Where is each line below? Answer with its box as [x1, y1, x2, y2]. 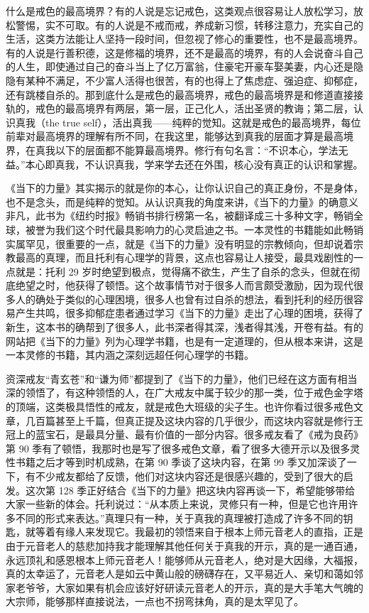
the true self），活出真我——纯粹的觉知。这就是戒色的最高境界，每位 [45, 114, 361, 129]
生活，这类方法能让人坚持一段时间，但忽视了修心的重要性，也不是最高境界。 [6, 31, 363, 46]
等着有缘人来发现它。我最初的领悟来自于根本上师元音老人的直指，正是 [35, 524, 363, 539]
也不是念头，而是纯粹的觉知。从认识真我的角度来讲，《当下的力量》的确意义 [6, 194, 358, 209]
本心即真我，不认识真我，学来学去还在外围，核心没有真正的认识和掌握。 [25, 156, 363, 171]
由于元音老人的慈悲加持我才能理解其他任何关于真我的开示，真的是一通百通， [6, 538, 363, 553]
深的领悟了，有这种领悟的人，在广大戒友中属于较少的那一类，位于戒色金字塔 [6, 385, 363, 400]
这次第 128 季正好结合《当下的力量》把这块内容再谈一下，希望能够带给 [25, 482, 356, 497]
